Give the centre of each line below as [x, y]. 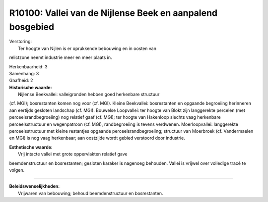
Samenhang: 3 [24, 73]
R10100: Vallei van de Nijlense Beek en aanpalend [113, 13]
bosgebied [32, 27]
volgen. [17, 170]
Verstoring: [21, 42]
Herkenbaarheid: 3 [28, 66]
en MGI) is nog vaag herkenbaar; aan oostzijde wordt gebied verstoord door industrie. [97, 138]
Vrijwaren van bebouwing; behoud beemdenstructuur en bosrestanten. [91, 193]
